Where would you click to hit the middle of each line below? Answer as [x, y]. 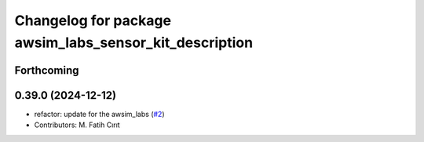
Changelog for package [93, 20]
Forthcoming [47, 70]
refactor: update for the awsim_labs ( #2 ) [99, 114]
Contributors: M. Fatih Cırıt [77, 125]
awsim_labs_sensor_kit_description [134, 42]
